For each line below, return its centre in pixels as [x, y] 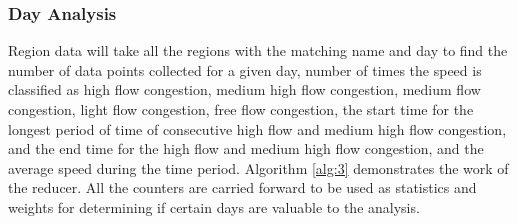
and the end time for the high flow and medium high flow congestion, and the [246, 148]
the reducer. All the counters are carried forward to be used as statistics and [242, 187]
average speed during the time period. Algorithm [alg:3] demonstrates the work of [258, 167]
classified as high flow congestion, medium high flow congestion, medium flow [244, 89]
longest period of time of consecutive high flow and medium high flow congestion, [257, 128]
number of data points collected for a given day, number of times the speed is [245, 69]
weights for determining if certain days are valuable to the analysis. [214, 206]
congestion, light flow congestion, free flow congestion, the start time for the [241, 109]
